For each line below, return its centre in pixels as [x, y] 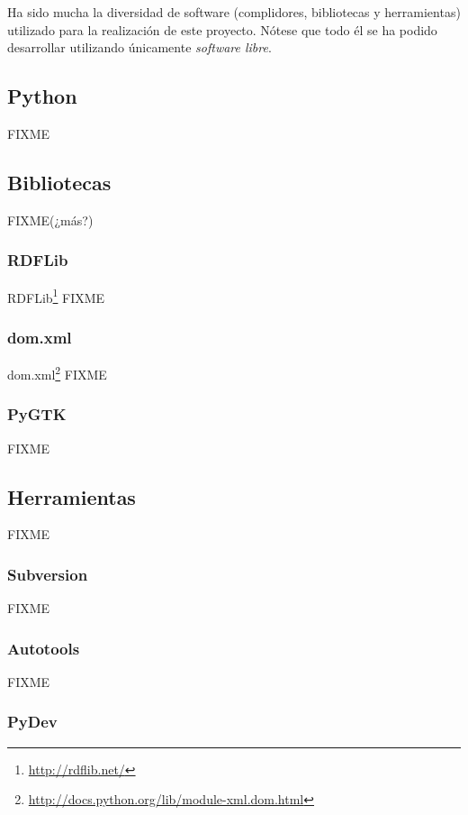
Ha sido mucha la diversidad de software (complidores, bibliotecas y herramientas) [234, 12]
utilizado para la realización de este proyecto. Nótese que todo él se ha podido [222, 29]
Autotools [44, 648]
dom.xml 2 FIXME [57, 373]
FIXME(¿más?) [50, 220]
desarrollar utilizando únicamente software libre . [139, 47]
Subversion [48, 574]
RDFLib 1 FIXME [56, 296]
